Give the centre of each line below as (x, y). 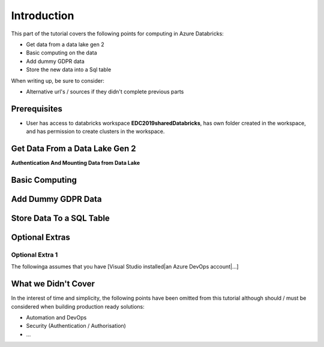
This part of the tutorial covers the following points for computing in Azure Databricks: (118, 34)
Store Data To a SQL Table (61, 218)
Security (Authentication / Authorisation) (76, 326)
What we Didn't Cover (53, 284)
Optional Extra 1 (34, 255)
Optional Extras (40, 237)
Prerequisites (37, 109)
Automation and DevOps (56, 317)
